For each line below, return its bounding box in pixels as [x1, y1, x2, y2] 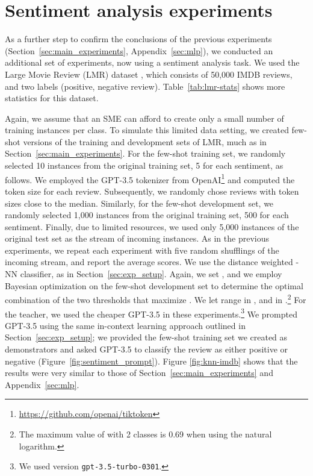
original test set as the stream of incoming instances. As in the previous [5, 232, 269, 245]
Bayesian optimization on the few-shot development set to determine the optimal [5, 279, 303, 292]
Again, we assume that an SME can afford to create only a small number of [5, 111, 284, 124]
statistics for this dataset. [5, 92, 99, 104]
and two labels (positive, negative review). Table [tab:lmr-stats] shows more [5, 80, 285, 92]
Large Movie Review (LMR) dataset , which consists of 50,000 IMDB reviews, [5, 67, 293, 80]
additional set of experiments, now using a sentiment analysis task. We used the [5, 56, 300, 69]
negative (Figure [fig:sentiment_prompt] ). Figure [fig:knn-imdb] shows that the [5, 354, 298, 367]
